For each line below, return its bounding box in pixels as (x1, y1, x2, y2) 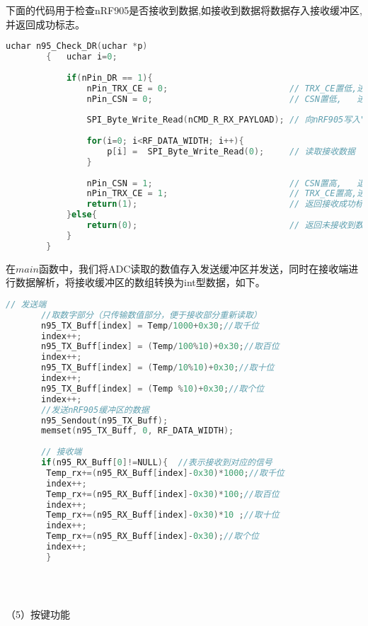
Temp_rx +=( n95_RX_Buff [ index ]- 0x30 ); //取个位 (46, 531, 259, 542)
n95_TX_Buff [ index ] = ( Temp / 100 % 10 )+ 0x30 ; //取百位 (41, 341, 280, 352)
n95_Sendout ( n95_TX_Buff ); (41, 415, 168, 426)
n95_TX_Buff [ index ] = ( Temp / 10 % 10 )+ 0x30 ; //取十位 (41, 363, 275, 373)
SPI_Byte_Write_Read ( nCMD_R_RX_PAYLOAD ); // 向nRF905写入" (86, 115, 366, 125)
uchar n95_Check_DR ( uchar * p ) (6, 41, 148, 52)
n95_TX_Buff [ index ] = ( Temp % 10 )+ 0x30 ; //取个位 (41, 383, 265, 394)
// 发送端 (6, 299, 47, 309)
